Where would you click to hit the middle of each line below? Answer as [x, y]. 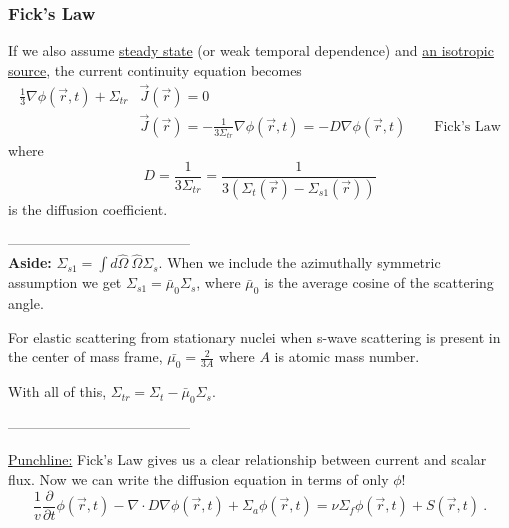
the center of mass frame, [85, 356]
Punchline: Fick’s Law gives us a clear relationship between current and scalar [247, 459]
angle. [26, 303]
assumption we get [65, 282]
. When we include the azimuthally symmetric [299, 262]
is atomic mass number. [347, 356]
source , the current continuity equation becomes [155, 69]
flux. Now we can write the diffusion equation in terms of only [198, 479]
